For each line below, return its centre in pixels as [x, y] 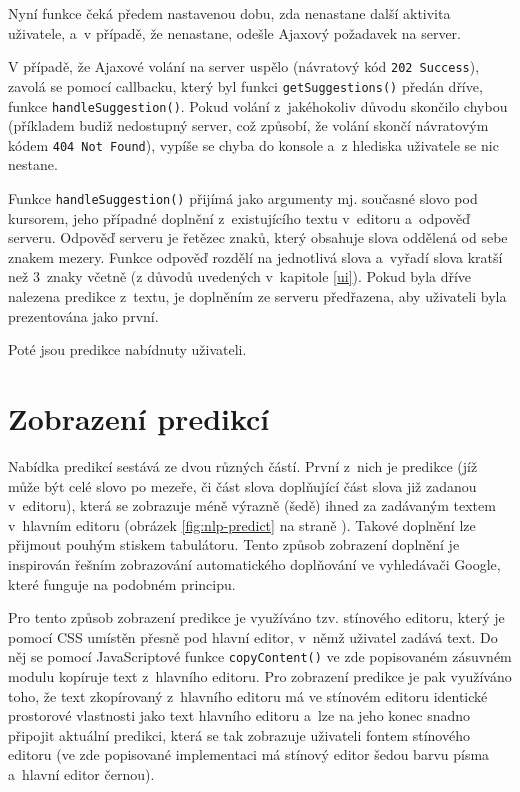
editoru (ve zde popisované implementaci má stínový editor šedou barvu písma [249, 754]
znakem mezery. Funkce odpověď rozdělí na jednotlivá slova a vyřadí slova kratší [255, 256]
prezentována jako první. [83, 315]
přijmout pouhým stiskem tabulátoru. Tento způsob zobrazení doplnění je [234, 544]
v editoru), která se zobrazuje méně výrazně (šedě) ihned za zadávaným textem [252, 505]
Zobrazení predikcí [139, 418]
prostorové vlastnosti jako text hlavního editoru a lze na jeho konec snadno [239, 715]
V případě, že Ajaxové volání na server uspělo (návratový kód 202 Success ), [244, 66]
